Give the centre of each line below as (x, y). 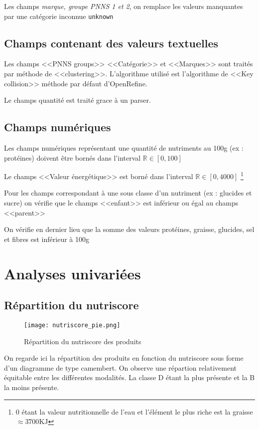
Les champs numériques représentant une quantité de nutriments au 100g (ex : (124, 148)
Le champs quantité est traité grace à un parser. (77, 100)
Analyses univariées (72, 273)
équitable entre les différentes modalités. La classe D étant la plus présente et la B (129, 377)
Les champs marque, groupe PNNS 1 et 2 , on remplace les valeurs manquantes (124, 6)
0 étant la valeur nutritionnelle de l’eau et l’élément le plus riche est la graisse (134, 411)
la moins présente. (32, 387)
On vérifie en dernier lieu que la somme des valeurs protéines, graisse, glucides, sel (129, 229)
